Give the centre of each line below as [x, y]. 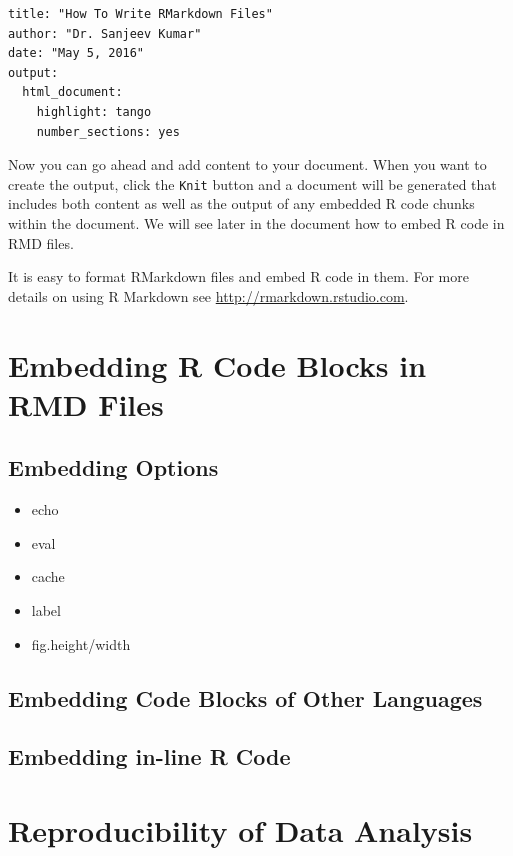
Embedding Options [113, 467]
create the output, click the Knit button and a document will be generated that [252, 183]
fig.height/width [81, 643]
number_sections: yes [108, 131]
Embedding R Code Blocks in [217, 364]
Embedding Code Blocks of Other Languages [245, 697]
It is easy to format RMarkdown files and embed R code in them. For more [238, 276]
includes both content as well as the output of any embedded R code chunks [241, 203]
